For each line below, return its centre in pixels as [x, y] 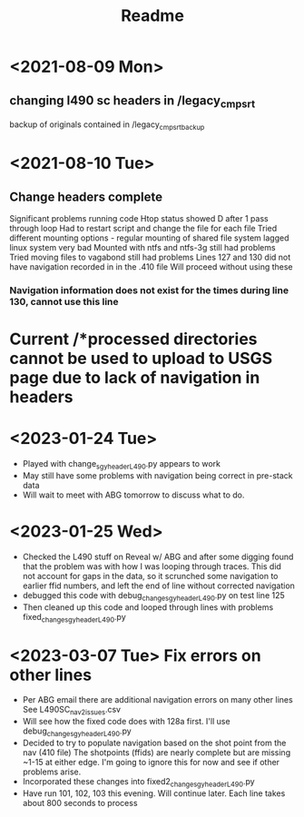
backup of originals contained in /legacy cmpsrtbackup [107, 125]
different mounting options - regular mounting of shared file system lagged [149, 238]
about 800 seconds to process [80, 802]
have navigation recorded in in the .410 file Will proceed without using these [151, 266]
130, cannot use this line [64, 301]
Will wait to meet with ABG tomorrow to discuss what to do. [133, 495]
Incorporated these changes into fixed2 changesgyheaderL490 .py [139, 782]
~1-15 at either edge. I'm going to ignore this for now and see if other [151, 762]
